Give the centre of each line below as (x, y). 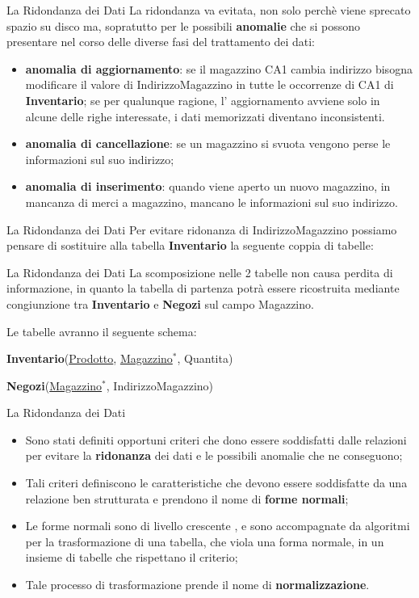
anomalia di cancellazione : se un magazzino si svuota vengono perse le (208, 143)
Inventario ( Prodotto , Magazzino (90, 358)
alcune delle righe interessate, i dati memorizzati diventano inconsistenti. (205, 116)
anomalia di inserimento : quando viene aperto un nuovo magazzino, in (208, 186)
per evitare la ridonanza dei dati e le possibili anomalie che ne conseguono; (214, 455)
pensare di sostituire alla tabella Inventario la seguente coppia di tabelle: (190, 245)
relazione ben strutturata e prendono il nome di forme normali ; (187, 498)
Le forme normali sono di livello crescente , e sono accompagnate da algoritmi (218, 526)
